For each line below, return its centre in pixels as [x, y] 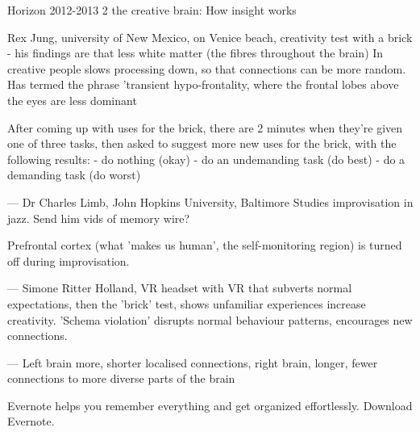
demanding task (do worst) [74, 175]
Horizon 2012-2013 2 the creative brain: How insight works [152, 10]
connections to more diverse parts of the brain [121, 378]
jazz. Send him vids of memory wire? [99, 218]
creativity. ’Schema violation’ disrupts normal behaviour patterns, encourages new [210, 319]
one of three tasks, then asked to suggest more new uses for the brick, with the [202, 143]
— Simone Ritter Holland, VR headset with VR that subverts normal [180, 288]
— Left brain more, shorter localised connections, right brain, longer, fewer [193, 362]
